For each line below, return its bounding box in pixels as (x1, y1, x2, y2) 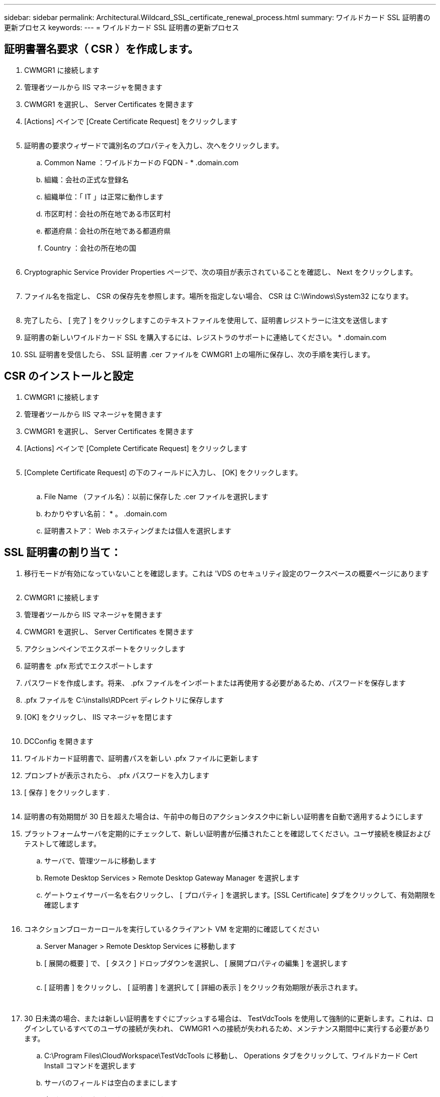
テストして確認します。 (24, 839, 101, 848)
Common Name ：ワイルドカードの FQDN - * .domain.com (44, 158, 239, 167)
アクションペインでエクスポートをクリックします (24, 644, 185, 653)
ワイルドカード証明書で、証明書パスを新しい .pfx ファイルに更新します (24, 753, 259, 762)
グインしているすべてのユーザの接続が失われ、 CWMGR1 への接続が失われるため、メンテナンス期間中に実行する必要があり (24, 1024, 430, 1033)
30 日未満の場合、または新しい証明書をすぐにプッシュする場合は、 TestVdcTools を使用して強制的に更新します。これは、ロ (24, 1014, 434, 1023)
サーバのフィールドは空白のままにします (44, 1078, 178, 1087)
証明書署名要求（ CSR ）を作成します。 (4, 43, 198, 56)
